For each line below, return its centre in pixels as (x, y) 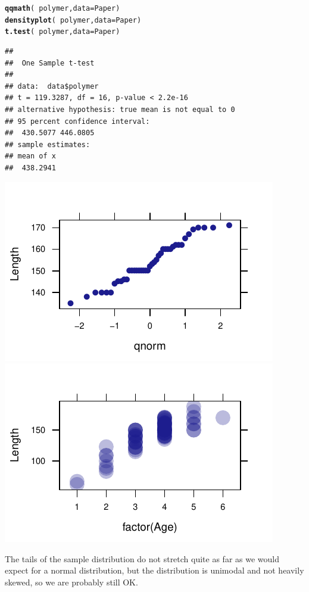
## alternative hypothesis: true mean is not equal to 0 (120, 109)
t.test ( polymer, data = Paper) (63, 32)
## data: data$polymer (52, 86)
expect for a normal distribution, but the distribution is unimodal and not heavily (154, 570)
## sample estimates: (48, 144)
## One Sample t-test (50, 63)
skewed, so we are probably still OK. (71, 582)
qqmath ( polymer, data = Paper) (63, 8)
